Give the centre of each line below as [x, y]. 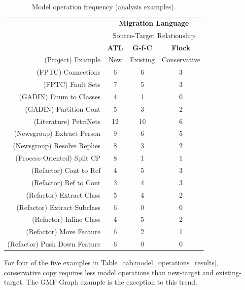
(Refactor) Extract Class [63, 194]
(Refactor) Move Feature [63, 231]
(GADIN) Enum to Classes [60, 96]
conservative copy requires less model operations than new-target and [109, 272]
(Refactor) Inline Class [66, 219]
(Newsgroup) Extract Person [57, 133]
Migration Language [154, 22]
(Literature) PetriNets [67, 121]
